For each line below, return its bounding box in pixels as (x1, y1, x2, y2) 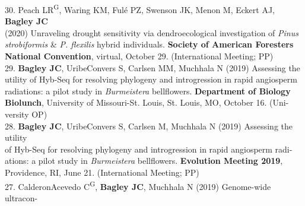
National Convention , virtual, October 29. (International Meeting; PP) (5, 50, 274, 62)
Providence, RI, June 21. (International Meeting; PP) (5, 166, 199, 178)
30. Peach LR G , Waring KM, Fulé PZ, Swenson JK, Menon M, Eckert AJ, (5, 2, 275, 15)
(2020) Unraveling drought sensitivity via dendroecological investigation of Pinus (5, 26, 298, 39)
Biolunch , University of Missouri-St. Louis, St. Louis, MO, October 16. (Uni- (5, 96, 289, 109)
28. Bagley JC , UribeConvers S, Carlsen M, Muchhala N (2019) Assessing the (5, 119, 293, 132)
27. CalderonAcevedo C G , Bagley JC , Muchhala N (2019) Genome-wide (5, 178, 271, 192)
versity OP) (5, 108, 47, 120)
